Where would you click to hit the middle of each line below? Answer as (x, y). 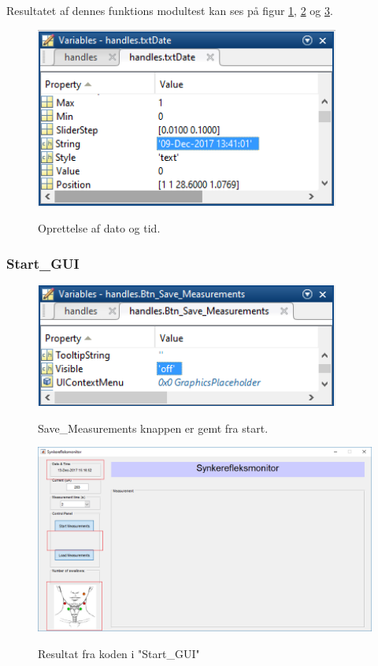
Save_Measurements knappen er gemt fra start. (153, 428)
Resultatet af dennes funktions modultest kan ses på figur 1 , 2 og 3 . (170, 10)
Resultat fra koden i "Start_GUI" (119, 654)
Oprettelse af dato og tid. (99, 228)
